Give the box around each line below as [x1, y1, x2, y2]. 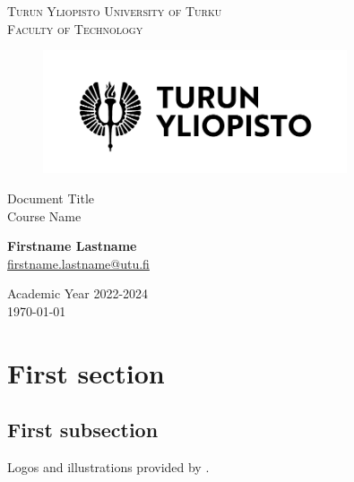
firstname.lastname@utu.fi [7, 254, 150, 272]
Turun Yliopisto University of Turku [7, 2, 222, 20]
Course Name [7, 206, 82, 225]
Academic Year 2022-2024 [7, 284, 149, 303]
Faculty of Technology [7, 19, 143, 38]
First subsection [7, 416, 159, 443]
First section [7, 354, 165, 391]
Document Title [7, 188, 95, 207]
